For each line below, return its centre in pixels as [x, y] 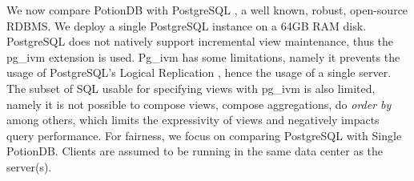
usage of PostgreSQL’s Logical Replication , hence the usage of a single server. [199, 72]
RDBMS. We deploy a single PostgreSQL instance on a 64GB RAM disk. [187, 25]
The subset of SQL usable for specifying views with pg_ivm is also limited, [191, 88]
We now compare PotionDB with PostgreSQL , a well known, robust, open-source [207, 10]
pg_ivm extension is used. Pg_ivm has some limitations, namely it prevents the [203, 56]
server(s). [29, 166]
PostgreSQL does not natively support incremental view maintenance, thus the [200, 41]
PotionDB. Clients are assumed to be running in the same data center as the [195, 151]
